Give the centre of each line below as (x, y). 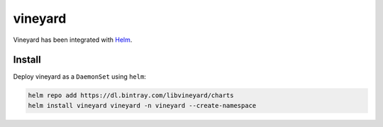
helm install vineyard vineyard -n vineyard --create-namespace (142, 105)
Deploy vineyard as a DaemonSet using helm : (80, 77)
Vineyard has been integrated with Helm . (73, 40)
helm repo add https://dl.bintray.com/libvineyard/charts (131, 95)
